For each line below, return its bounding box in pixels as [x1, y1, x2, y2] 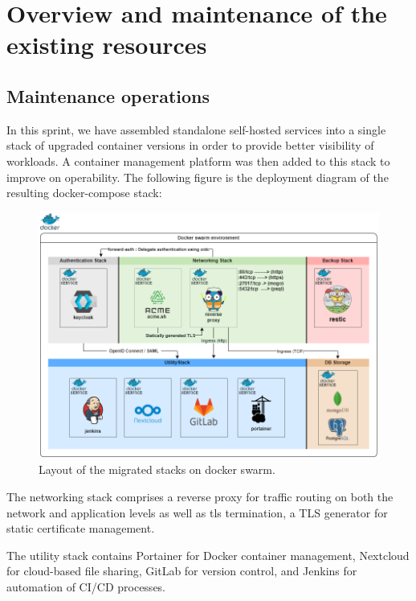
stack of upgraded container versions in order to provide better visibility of [6, 137, 374, 154]
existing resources [6, 28, 207, 61]
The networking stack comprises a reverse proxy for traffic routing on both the [6, 488, 394, 504]
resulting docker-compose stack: [6, 184, 162, 201]
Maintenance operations [6, 83, 210, 108]
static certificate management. [6, 520, 155, 537]
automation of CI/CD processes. [6, 578, 166, 595]
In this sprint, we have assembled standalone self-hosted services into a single [6, 121, 386, 138]
